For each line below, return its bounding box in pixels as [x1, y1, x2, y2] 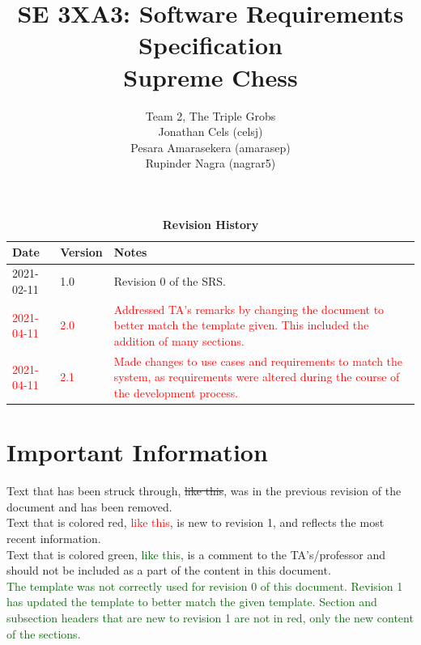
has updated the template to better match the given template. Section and [6, 593, 377, 610]
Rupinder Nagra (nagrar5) [145, 155, 276, 172]
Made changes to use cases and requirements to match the [113, 352, 403, 369]
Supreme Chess [123, 60, 298, 93]
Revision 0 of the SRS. [113, 273, 226, 290]
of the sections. [6, 625, 81, 642]
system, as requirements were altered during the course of [113, 368, 400, 385]
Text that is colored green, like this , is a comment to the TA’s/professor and [6, 545, 386, 562]
